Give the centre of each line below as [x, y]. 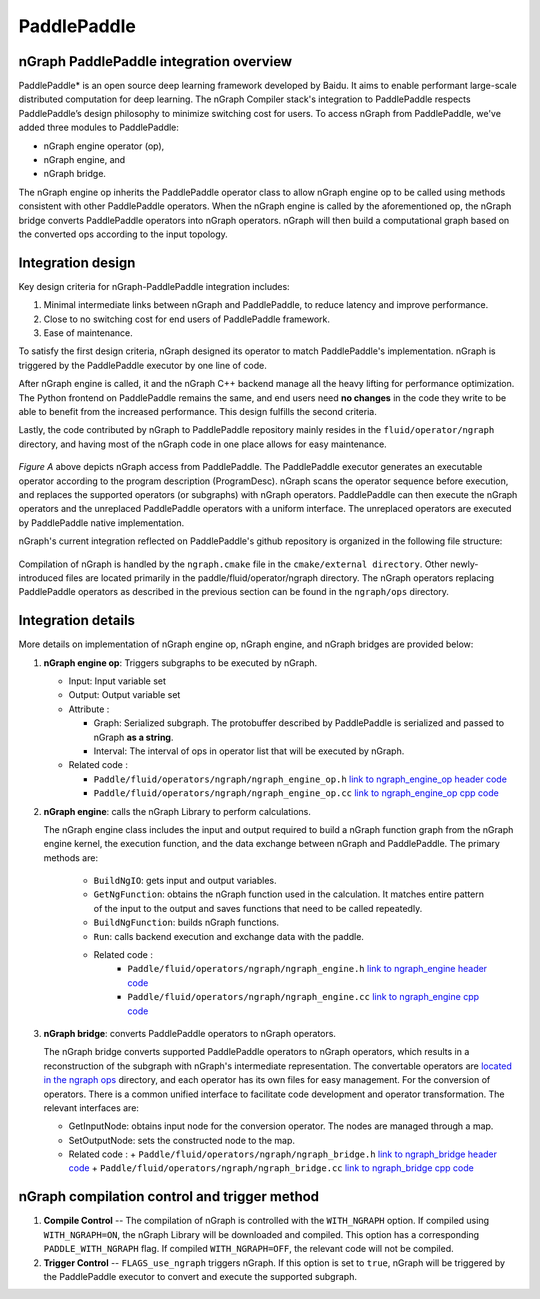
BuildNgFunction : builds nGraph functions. [186, 922]
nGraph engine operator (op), [104, 146]
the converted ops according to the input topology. [123, 234]
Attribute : [89, 709]
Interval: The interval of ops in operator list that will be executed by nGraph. [249, 751]
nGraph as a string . [133, 737]
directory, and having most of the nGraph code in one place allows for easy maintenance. [202, 444]
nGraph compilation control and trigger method [169, 1196]
